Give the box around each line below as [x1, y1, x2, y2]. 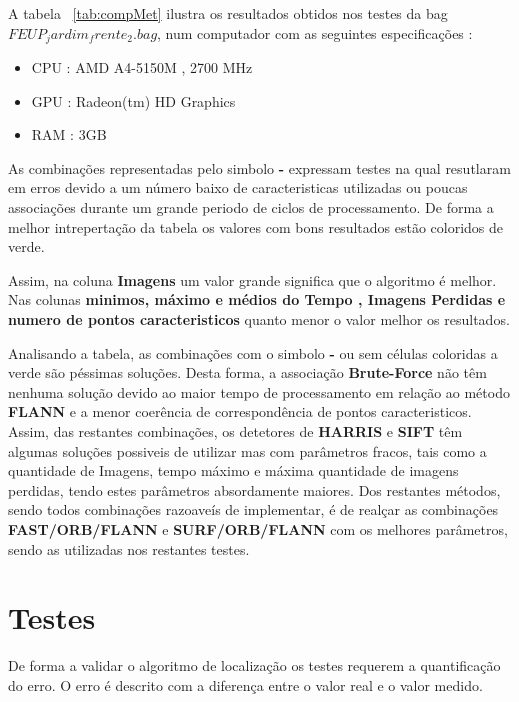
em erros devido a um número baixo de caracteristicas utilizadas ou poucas [8, 177, 468, 198]
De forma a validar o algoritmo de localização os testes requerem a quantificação [8, 655, 501, 676]
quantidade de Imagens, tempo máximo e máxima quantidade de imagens [8, 460, 459, 481]
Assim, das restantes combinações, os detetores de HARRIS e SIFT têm [8, 420, 463, 441]
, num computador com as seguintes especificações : [157, 22, 473, 43]
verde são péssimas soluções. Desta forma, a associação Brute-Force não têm [8, 362, 487, 383]
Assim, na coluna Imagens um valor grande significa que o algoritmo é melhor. [8, 269, 497, 290]
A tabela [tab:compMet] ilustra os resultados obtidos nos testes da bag [8, 3, 448, 23]
